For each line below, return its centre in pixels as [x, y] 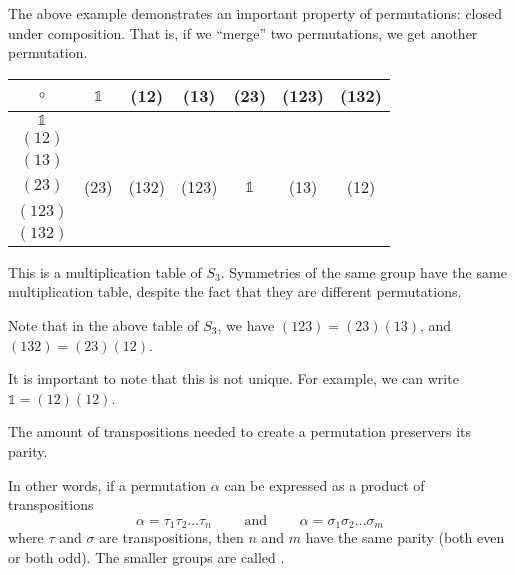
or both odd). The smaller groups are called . [146, 556]
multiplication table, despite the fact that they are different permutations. [235, 291]
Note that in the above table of [103, 324]
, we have [246, 324]
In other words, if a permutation [107, 484]
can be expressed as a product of [324, 484]
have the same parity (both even [405, 537]
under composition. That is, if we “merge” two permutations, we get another [243, 32]
